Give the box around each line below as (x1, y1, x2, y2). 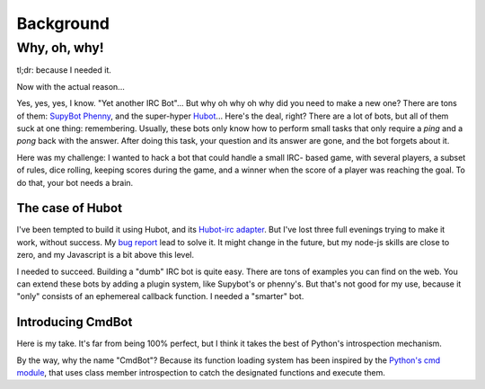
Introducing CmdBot (16, 314, 133, 330)
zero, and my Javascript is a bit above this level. (16, 250, 195, 261)
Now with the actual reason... (16, 81, 125, 92)
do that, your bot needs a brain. (16, 177, 134, 188)
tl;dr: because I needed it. (16, 65, 112, 75)
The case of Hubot (16, 200, 123, 216)
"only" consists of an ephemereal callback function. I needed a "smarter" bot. (16, 291, 304, 302)
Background (16, 13, 110, 33)
